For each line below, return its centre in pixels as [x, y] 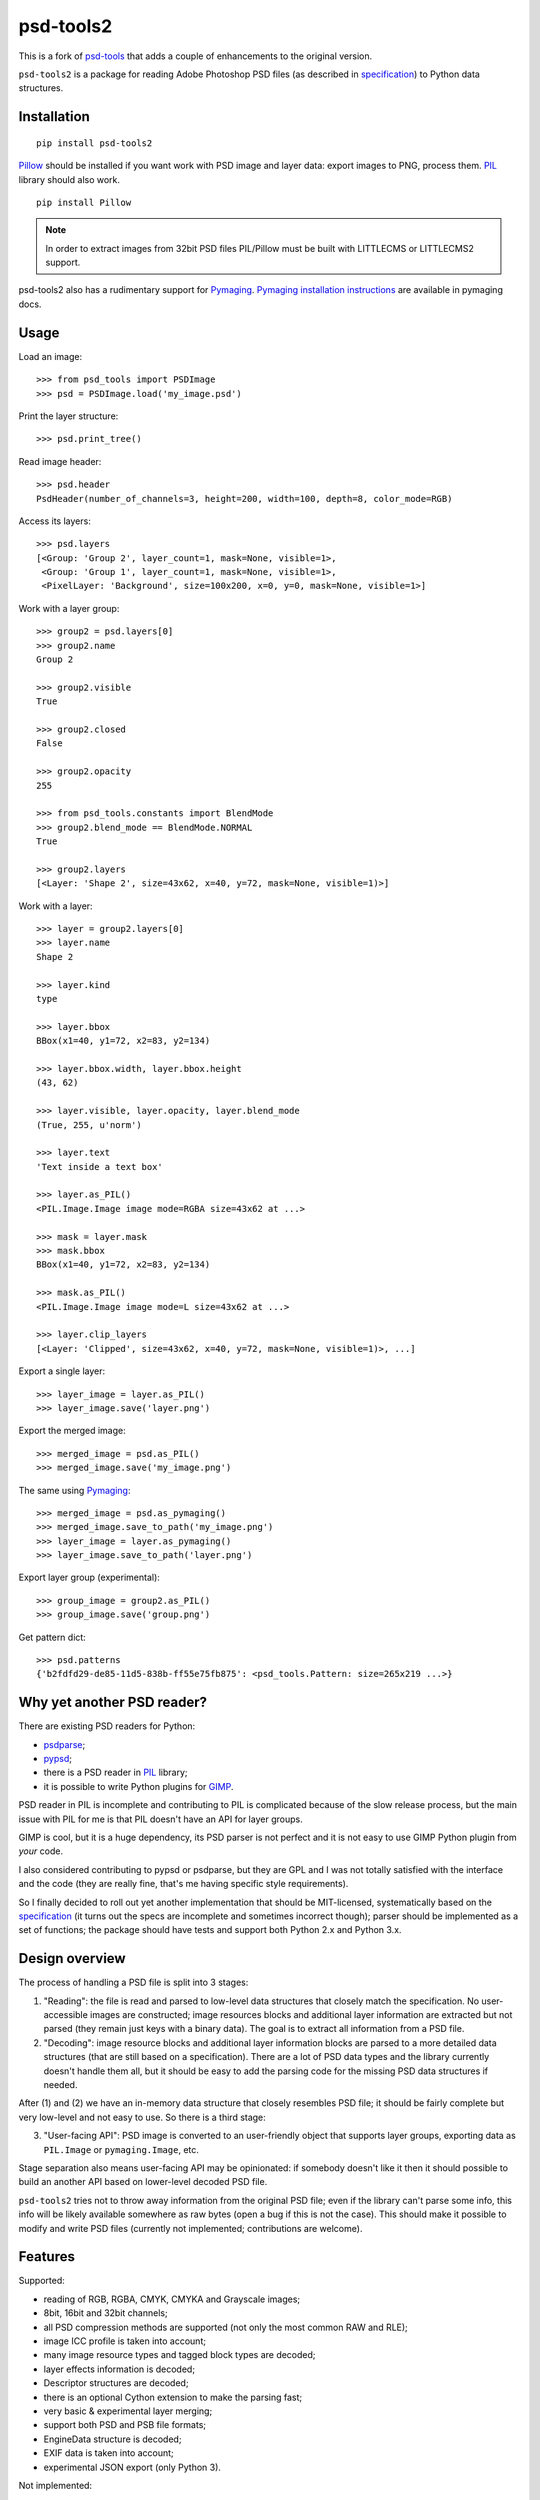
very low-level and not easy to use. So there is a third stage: [142, 2117]
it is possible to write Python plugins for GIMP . [138, 1786]
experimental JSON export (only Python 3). [132, 2467]
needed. [60, 2085]
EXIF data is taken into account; [108, 2453]
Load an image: [50, 356]
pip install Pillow [84, 202]
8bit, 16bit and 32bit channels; [106, 2313]
